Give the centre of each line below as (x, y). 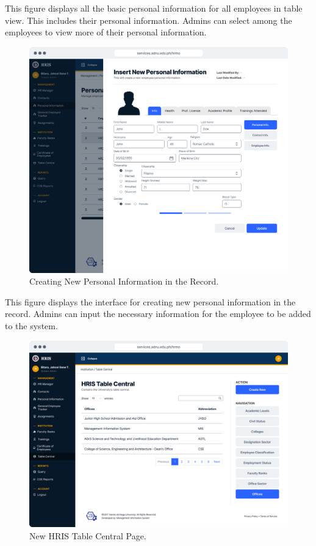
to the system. (31, 325)
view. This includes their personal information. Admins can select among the (149, 20)
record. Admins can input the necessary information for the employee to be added (158, 314)
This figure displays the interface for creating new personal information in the (150, 301)
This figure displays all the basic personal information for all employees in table (154, 8)
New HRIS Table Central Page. (88, 535)
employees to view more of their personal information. (106, 32)
